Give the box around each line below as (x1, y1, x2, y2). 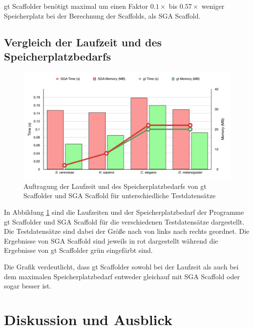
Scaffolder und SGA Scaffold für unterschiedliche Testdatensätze (23, 190, 216, 201)
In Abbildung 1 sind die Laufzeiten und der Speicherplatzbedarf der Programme (4, 207, 244, 217)
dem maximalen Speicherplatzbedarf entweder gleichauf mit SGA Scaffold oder (4, 271, 240, 281)
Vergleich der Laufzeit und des (4, 34, 162, 49)
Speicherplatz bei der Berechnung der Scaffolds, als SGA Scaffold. (4, 10, 201, 21)
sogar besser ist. (4, 281, 52, 291)
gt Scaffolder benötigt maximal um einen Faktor (4, 1, 148, 11)
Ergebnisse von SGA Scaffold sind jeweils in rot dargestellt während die (4, 235, 218, 246)
